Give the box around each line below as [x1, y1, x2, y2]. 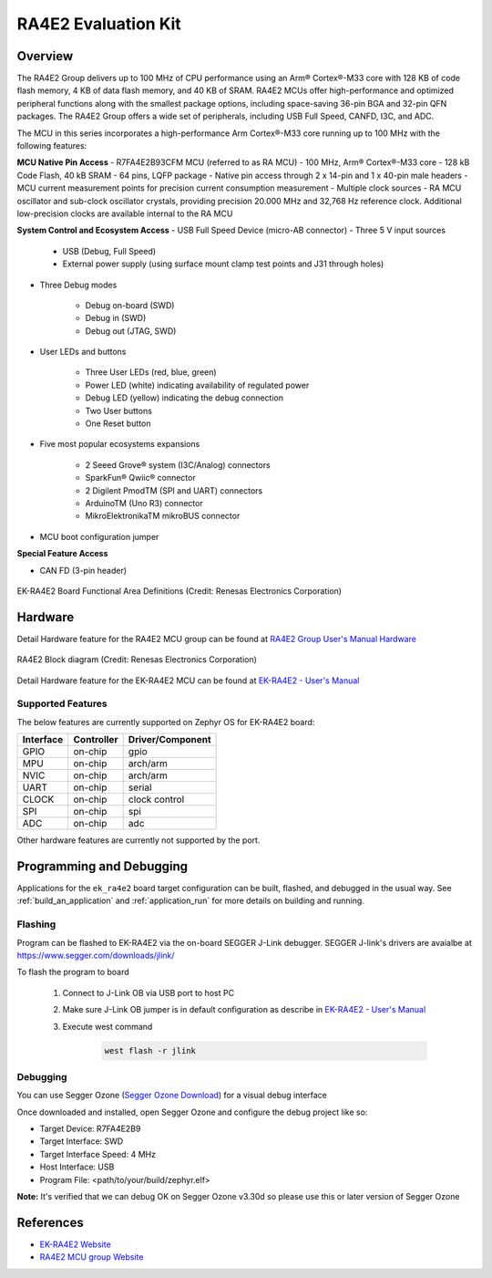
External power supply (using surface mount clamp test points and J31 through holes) [62, 258, 384, 269]
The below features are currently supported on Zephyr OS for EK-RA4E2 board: [16, 716, 315, 727]
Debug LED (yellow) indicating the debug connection [85, 392, 284, 403]
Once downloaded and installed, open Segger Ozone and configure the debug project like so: [16, 1107, 368, 1117]
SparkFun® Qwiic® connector [85, 473, 196, 483]
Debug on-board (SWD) [85, 299, 175, 310]
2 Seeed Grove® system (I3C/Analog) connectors [85, 459, 271, 470]
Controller [73, 733, 118, 746]
